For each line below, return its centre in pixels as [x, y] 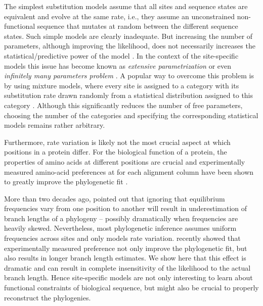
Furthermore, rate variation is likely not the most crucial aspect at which [117, 142]
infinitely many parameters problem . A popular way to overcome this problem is [129, 75]
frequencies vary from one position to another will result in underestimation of [126, 208]
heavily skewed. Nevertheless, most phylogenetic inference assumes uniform [120, 228]
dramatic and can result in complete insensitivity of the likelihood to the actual [127, 267]
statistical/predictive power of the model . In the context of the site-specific [121, 55]
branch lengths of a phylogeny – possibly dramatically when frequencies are [121, 218]
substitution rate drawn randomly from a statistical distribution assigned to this [129, 95]
